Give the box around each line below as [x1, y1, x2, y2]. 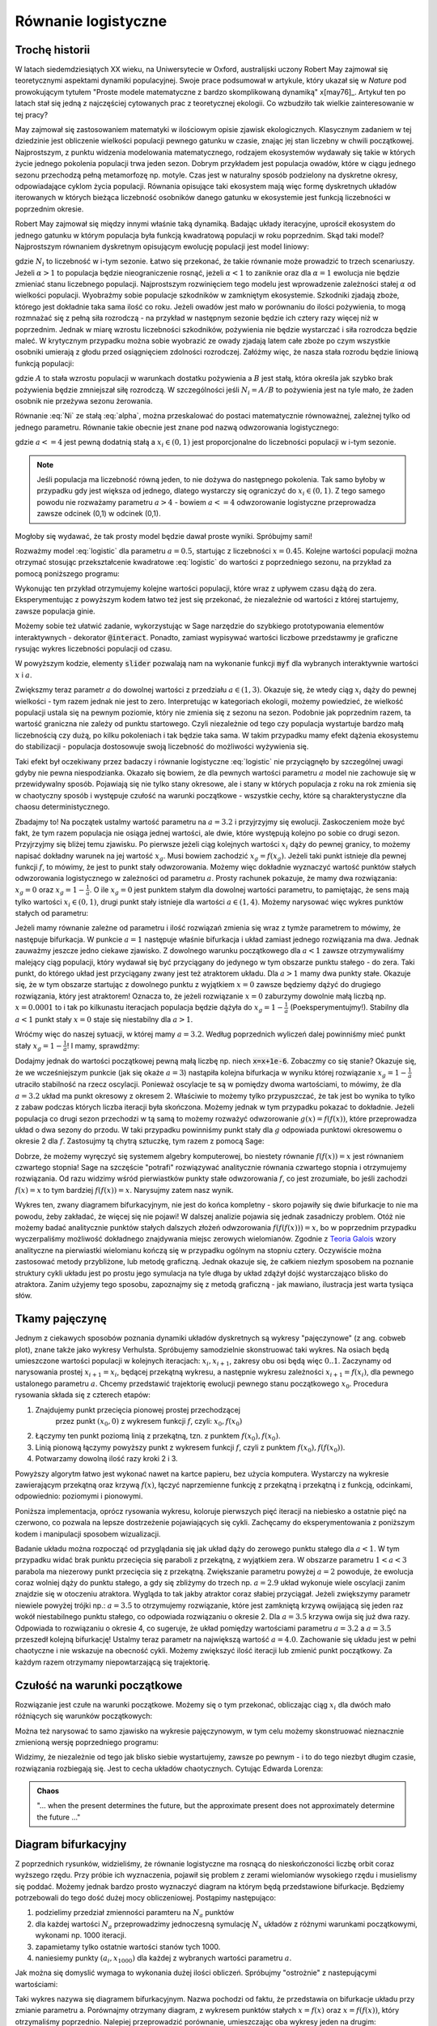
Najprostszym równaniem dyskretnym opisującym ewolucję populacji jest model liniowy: [15, 241, 309, 251]
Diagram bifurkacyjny [15, 1837, 127, 1851]
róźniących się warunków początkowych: [15, 1711, 153, 1721]
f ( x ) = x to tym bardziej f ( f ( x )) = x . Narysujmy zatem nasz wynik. [15, 1185, 234, 1195]
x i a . [15, 669, 32, 680]
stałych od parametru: [15, 908, 89, 917]
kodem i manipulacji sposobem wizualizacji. [15, 1528, 161, 1539]
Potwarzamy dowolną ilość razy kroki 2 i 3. [35, 1454, 178, 1464]
